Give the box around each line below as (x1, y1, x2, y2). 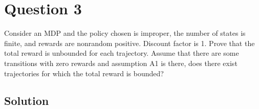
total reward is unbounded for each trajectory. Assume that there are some (4, 48, 239, 58)
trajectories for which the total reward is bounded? (4, 68, 164, 78)
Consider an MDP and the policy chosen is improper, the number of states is (4, 28, 246, 38)
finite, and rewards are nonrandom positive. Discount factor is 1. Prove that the (4, 37, 255, 48)
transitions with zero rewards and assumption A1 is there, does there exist (4, 57, 238, 68)
